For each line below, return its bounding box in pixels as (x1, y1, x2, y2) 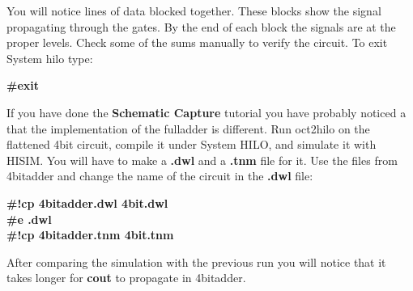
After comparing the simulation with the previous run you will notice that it (6, 253, 386, 270)
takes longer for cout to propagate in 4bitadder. (6, 269, 246, 286)
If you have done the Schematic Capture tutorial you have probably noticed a (6, 103, 407, 120)
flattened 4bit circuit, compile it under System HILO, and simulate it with (6, 136, 377, 153)
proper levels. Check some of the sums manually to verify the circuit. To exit (6, 34, 388, 51)
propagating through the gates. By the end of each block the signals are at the (6, 18, 396, 35)
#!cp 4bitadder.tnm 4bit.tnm (6, 226, 174, 243)
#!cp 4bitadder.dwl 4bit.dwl (6, 194, 168, 211)
